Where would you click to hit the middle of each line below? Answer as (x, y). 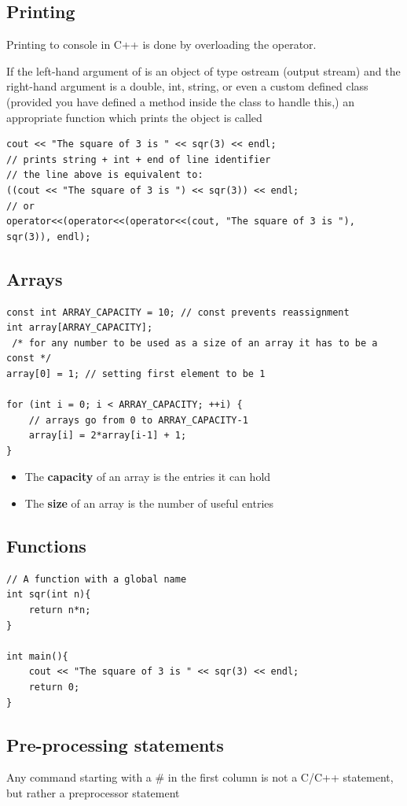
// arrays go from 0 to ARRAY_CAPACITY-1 (138, 420)
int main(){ (37, 656)
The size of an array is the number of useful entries (149, 503)
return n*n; (60, 610)
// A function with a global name (97, 579)
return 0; (54, 688)
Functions (46, 546)
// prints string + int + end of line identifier (139, 159)
